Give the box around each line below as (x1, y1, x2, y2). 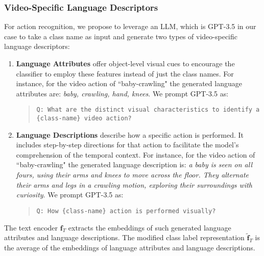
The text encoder (4, 222, 58, 233)
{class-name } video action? (36, 115, 132, 122)
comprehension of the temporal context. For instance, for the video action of (16, 149, 255, 160)
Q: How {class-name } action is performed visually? (36, 207, 216, 215)
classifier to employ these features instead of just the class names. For (16, 68, 234, 79)
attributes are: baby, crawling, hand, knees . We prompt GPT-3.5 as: (16, 88, 229, 98)
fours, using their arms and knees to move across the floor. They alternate (16, 169, 249, 180)
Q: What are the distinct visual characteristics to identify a (36, 106, 260, 114)
